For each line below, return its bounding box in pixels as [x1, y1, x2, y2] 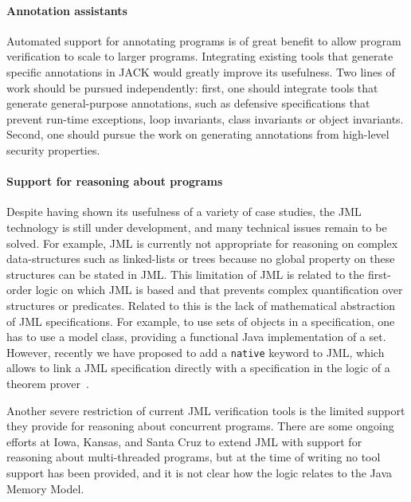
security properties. [6, 141, 100, 158]
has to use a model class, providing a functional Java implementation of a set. [6, 328, 386, 345]
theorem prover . [6, 375, 89, 391]
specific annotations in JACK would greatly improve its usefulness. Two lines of [6, 63, 395, 80]
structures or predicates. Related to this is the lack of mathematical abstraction [6, 296, 396, 313]
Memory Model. [6, 480, 84, 496]
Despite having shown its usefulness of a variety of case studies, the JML [6, 203, 362, 220]
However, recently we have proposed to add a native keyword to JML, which [6, 343, 385, 360]
